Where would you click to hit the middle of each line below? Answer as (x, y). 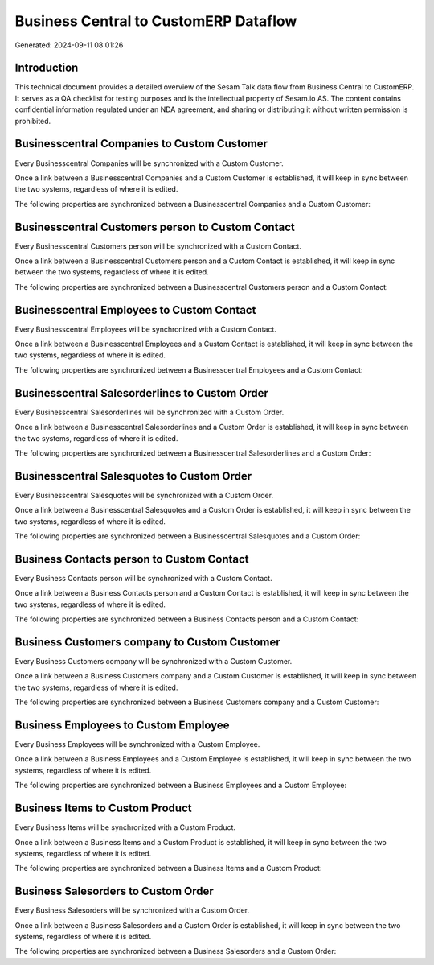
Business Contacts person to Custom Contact (132, 559)
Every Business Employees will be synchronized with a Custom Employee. (137, 744)
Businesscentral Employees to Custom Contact (135, 310)
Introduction (47, 68)
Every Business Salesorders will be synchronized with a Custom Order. (132, 910)
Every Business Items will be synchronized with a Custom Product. (125, 827)
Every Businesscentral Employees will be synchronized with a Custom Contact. (146, 329)
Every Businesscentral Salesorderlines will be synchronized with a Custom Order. (149, 412)
